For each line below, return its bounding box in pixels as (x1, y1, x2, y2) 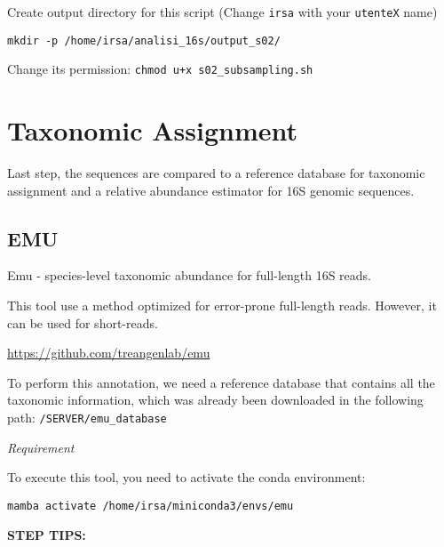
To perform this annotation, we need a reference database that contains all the (7, 373, 435, 391)
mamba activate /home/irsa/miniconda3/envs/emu (7, 499, 294, 512)
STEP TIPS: (7, 525, 86, 543)
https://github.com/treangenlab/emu (7, 343, 210, 362)
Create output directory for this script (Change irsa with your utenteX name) (7, 3, 438, 20)
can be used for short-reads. (7, 313, 158, 332)
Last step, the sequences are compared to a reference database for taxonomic (7, 164, 425, 182)
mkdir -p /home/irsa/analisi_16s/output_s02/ (7, 34, 281, 47)
